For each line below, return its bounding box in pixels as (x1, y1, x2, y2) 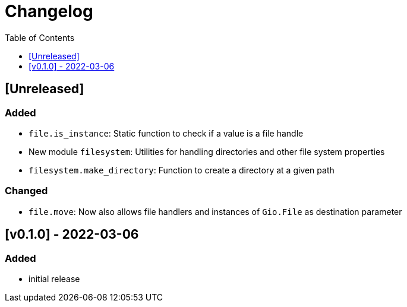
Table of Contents (5, 32, 75, 43)
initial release (29, 273, 80, 284)
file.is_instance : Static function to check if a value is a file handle (29, 128, 304, 138)
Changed (5, 185, 48, 197)
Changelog (5, 1, 93, 21)
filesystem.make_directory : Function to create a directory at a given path (29, 164, 335, 175)
